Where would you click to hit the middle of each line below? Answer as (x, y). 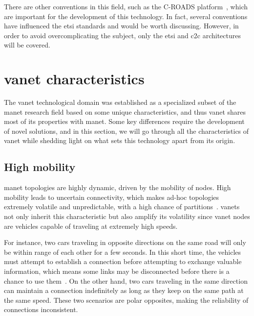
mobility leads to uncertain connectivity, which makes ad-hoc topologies (112, 197)
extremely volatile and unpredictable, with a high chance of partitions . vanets (122, 207)
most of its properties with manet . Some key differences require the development (124, 121)
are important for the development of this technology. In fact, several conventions (126, 16)
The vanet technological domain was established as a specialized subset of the (120, 102)
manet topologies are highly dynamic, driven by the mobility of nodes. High (117, 187)
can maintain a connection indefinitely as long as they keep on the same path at (124, 290)
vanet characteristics (74, 79)
